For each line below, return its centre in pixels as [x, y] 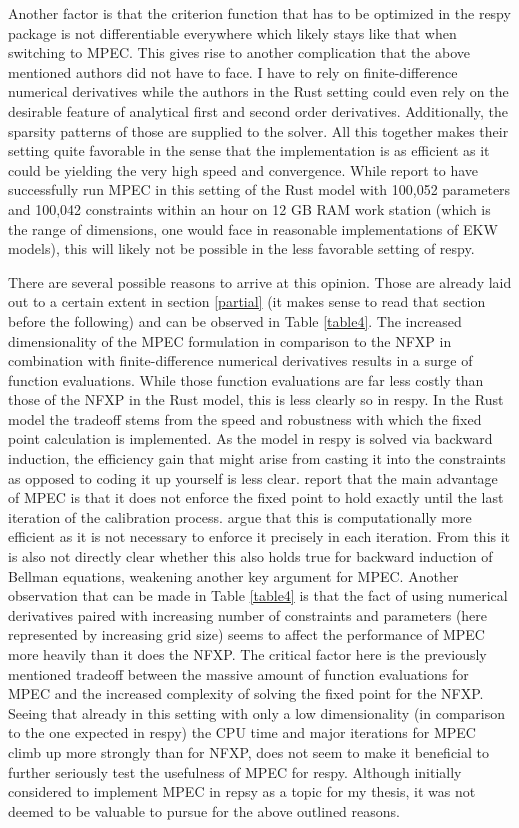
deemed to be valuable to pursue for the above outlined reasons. [204, 810]
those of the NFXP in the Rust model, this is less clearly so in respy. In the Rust [256, 399]
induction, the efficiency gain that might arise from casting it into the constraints [257, 458]
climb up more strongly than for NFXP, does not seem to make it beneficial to [248, 751]
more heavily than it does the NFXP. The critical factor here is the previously [247, 654]
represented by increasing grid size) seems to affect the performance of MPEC [246, 634]
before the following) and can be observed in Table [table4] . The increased [235, 320]
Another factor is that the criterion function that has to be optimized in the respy [259, 13]
